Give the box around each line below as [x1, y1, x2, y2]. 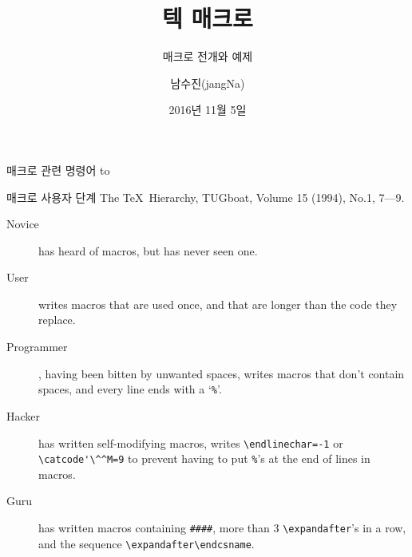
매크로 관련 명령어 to [6, 161, 110, 178]
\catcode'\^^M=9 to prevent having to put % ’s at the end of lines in [38, 450, 370, 467]
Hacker [6, 407, 41, 424]
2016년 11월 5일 [168, 101, 247, 118]
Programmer [6, 338, 68, 355]
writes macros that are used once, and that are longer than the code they [38, 295, 398, 312]
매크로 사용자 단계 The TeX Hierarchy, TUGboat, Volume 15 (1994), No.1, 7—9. [6, 188, 405, 205]
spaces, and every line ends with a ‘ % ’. [38, 381, 222, 397]
